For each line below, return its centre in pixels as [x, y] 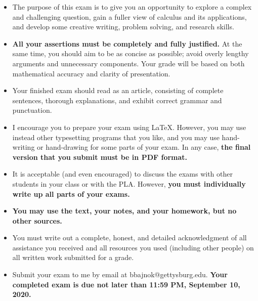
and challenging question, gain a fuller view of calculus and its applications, [130, 16]
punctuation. [32, 110]
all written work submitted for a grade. [73, 257]
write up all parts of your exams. [71, 193]
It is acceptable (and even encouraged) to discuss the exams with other [122, 174]
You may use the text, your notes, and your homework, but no [124, 211]
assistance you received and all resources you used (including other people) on [133, 247]
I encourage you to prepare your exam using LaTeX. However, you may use [129, 127]
